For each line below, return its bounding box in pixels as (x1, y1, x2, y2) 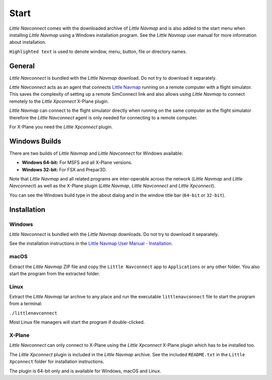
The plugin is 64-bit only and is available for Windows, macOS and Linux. (9, 368, 161, 374)
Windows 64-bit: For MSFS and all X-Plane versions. (22, 159, 133, 166)
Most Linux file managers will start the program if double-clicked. (9, 319, 145, 325)
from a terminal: (9, 300, 42, 307)
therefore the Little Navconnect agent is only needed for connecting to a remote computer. (9, 114, 198, 120)
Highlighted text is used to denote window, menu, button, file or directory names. (9, 48, 187, 54)
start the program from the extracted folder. (9, 270, 100, 277)
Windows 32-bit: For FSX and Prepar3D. (22, 166, 107, 172)
